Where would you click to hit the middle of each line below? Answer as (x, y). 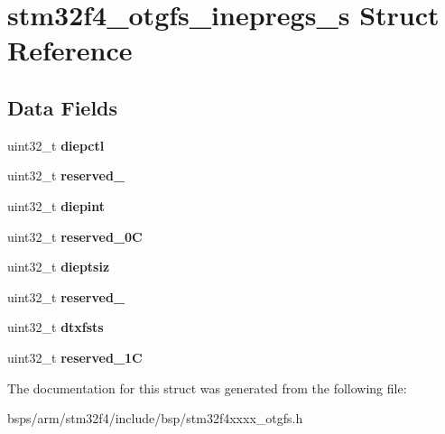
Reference (70, 50)
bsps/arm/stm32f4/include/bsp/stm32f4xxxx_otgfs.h (155, 418)
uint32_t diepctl (56, 145)
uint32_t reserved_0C (75, 236)
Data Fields (63, 107)
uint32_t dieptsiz (59, 267)
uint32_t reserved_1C (75, 357)
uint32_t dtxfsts (56, 327)
